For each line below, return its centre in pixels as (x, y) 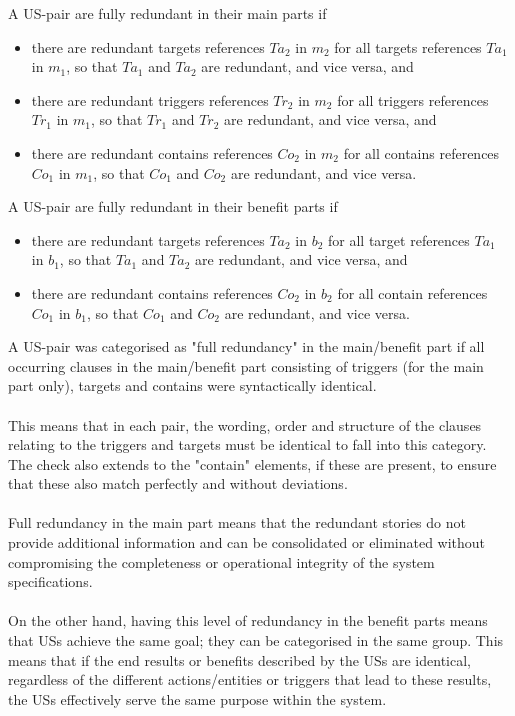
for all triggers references (413, 99)
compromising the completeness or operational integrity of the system (221, 561)
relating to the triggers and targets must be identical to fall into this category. (247, 444)
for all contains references (421, 152)
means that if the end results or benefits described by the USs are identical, (239, 659)
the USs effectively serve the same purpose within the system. (197, 698)
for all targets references (408, 46)
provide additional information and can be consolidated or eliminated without (247, 542)
